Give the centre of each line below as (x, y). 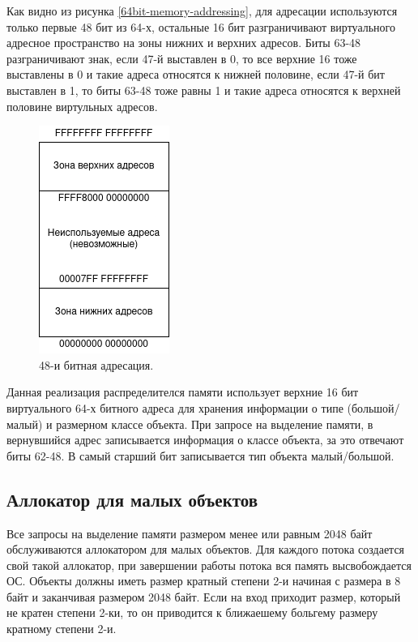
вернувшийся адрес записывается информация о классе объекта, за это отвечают (205, 440)
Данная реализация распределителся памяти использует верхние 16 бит (183, 392)
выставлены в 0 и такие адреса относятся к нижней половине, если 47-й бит (196, 74)
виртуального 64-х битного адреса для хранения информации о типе (175, 407)
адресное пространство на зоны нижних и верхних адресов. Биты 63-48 (184, 43)
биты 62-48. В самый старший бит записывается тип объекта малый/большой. (200, 455)
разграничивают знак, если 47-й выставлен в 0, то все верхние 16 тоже (182, 58)
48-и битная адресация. (96, 364)
